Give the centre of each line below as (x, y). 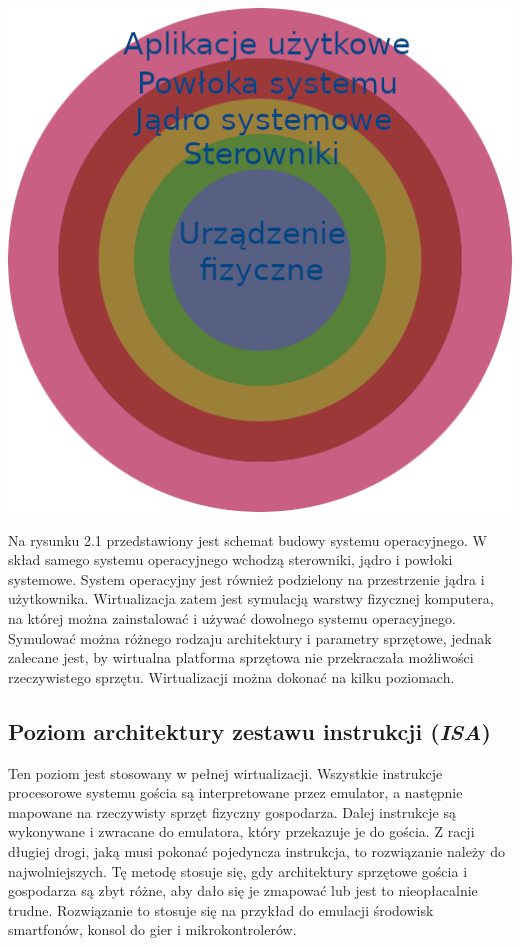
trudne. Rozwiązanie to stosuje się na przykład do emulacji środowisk (221, 909)
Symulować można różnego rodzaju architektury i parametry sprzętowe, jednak (250, 637)
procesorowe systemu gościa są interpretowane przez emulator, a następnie (235, 792)
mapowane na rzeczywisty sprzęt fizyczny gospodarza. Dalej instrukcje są (232, 811)
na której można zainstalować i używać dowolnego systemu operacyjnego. (232, 617)
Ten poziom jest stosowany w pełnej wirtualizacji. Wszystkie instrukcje (225, 772)
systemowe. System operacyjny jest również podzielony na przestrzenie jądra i (246, 578)
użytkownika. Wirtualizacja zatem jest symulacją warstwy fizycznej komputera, (251, 598)
